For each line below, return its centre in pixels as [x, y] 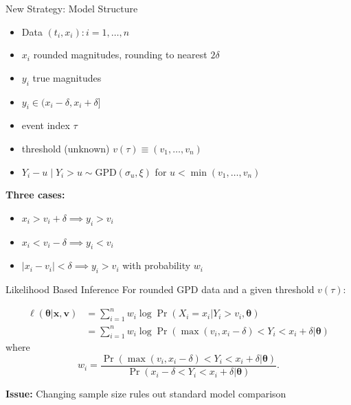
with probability [157, 265]
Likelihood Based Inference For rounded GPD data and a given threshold [160, 289]
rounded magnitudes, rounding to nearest [120, 55]
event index [46, 125]
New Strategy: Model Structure [72, 8]
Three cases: [35, 195]
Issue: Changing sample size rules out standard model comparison [146, 394]
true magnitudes [67, 77]
